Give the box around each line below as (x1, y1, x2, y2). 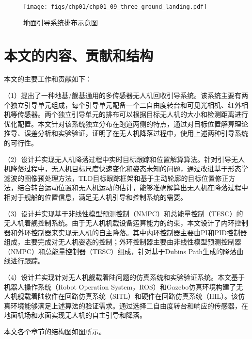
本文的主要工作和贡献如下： (4, 74, 92, 84)
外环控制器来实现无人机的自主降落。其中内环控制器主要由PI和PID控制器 (17, 227, 247, 237)
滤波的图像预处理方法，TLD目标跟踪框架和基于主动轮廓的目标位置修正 (4, 173, 229, 183)
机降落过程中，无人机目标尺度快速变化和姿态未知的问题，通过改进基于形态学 (4, 163, 248, 174)
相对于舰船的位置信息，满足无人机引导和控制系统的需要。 (4, 192, 187, 202)
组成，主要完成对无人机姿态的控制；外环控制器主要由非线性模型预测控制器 (4, 237, 241, 247)
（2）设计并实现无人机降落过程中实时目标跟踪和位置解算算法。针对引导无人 (4, 154, 245, 164)
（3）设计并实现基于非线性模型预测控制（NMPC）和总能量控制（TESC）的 (4, 208, 243, 218)
